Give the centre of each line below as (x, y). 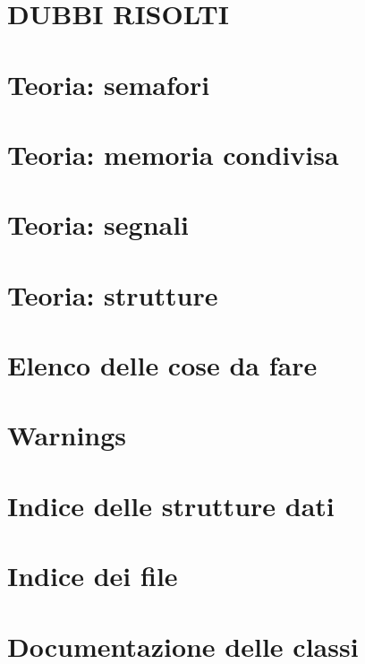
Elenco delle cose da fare (162, 365)
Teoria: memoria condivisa (173, 154)
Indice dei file (93, 576)
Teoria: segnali (98, 224)
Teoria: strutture (113, 294)
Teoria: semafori (109, 84)
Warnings (67, 435)
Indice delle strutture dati (171, 505)
